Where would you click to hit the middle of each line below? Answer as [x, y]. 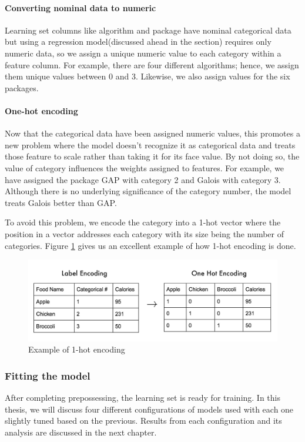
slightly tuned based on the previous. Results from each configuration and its [143, 421]
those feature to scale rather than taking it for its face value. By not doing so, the [152, 156]
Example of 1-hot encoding [77, 349]
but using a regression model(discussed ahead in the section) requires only [138, 41]
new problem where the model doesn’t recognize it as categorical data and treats [150, 144]
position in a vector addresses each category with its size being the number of [145, 233]
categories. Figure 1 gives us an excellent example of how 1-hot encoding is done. [150, 245]
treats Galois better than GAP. [61, 202]
